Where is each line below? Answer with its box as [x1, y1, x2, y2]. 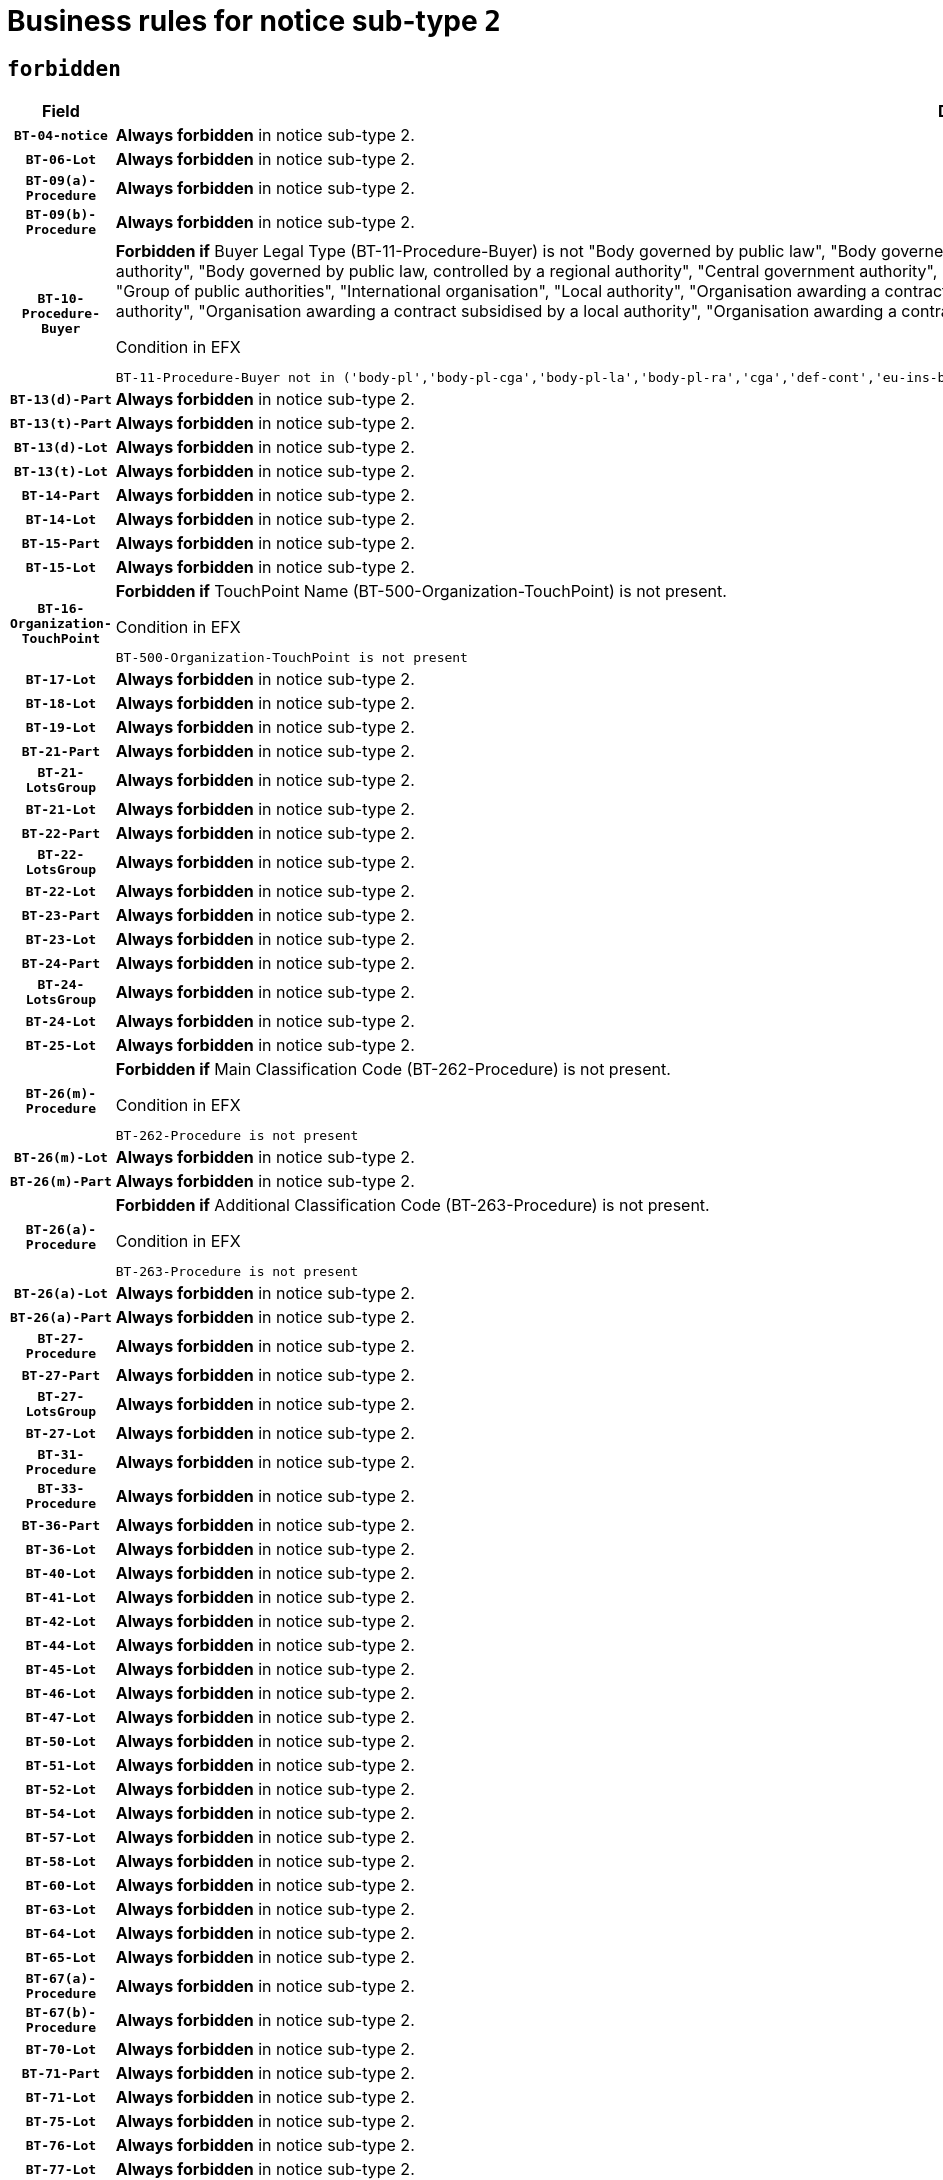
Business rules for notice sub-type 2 [7, 4, 502, 38]
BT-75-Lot [25, 2113, 97, 2129]
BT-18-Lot [25, 695, 97, 711]
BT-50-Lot [25, 1733, 97, 1749]
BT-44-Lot [25, 1637, 97, 1653]
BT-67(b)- [25, 2005, 97, 2021]
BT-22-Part [21, 825, 101, 841]
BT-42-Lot [25, 1613, 97, 1629]
